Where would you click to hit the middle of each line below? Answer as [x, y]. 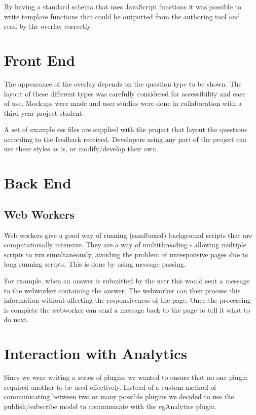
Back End [38, 183]
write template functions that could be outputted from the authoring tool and [122, 16]
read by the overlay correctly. [48, 26]
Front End [40, 60]
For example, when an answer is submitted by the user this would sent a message [127, 281]
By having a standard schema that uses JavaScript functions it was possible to [123, 6]
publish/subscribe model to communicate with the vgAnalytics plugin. [110, 406]
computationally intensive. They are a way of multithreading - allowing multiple [125, 245]
